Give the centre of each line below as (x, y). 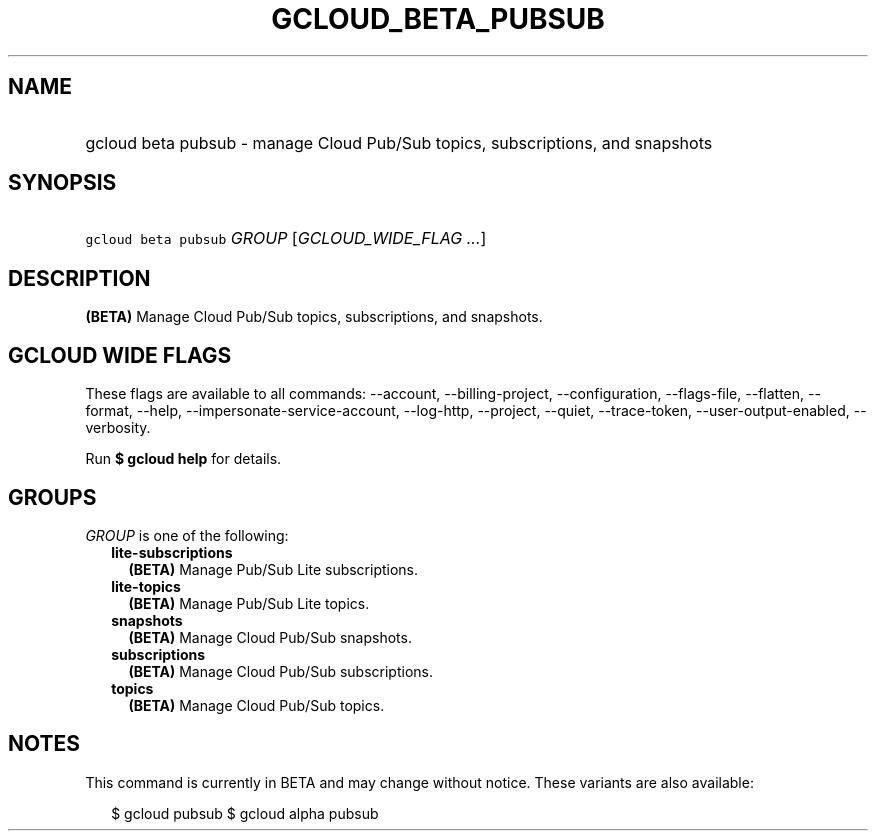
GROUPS (52, 497)
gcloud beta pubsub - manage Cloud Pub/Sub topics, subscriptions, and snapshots (399, 142)
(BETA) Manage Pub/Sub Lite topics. (249, 603)
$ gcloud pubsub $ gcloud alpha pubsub (245, 813)
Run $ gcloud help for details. (183, 459)
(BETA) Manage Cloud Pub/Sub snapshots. (270, 637)
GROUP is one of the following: (187, 535)
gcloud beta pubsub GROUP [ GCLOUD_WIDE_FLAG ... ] (286, 238)
